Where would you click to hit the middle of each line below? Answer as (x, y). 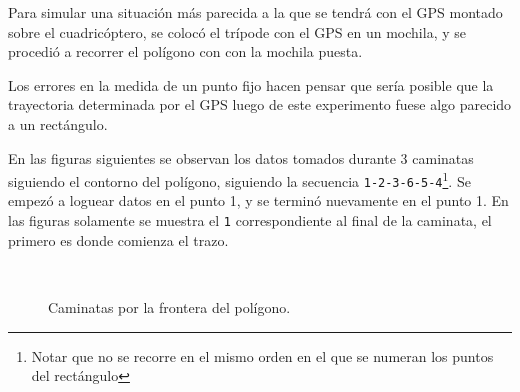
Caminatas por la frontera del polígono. (169, 306)
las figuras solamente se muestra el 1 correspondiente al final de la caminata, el (250, 220)
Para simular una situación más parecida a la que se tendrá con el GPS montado (255, 12)
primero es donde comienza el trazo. (118, 239)
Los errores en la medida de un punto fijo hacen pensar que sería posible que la (251, 84)
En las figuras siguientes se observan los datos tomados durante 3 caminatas (241, 157)
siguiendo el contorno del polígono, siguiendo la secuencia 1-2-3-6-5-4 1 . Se (239, 179)
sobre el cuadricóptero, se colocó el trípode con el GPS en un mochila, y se (237, 31)
